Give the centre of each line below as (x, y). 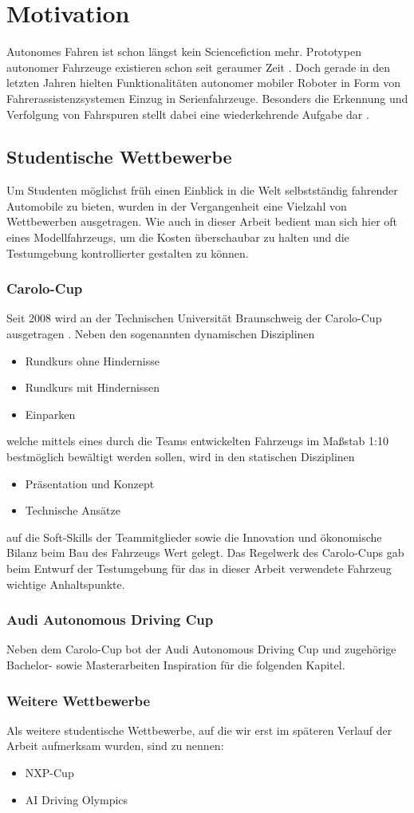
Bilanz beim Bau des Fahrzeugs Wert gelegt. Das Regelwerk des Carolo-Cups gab (205, 553)
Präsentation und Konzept (90, 483)
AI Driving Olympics (77, 799)
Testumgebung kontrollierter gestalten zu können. (128, 253)
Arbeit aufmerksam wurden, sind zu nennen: (115, 746)
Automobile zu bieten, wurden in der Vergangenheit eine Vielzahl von (177, 205)
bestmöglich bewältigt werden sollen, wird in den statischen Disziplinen (181, 457)
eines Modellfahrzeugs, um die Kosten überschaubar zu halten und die (178, 237)
